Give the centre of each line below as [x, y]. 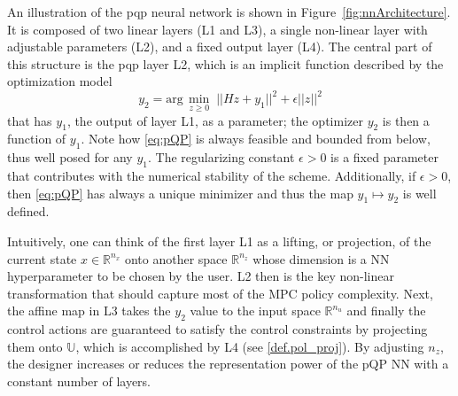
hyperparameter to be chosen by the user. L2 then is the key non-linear [201, 276]
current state [42, 258]
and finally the [386, 311]
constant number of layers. [79, 381]
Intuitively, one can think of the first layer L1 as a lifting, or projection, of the [219, 241]
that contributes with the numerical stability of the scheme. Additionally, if [212, 176]
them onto [35, 346]
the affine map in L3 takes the [89, 311]
